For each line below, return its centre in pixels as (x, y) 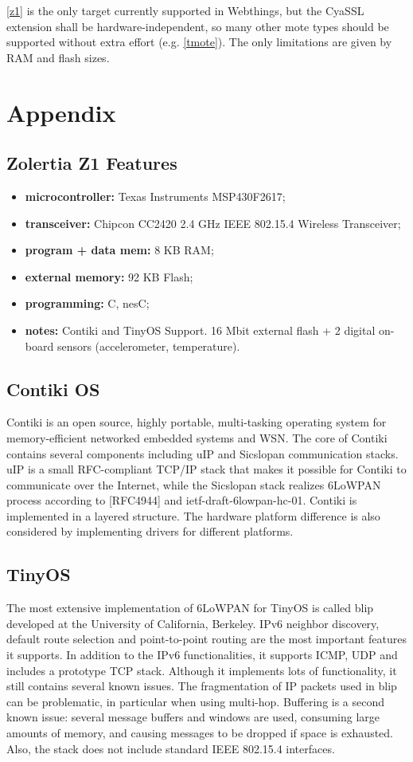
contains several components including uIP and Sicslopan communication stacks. (203, 453)
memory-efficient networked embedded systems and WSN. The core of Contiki (197, 437)
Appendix (61, 112)
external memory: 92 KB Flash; (109, 276)
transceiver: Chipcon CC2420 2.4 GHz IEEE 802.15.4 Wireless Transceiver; (213, 223)
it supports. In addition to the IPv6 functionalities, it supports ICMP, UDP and (202, 655)
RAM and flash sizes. (58, 57)
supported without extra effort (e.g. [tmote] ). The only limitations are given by (199, 42)
